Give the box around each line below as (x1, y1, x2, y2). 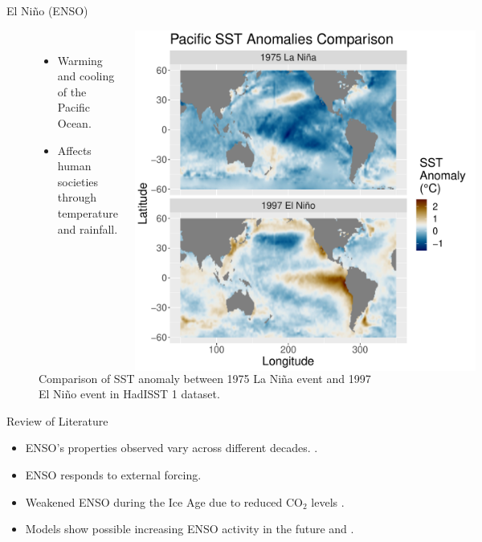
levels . (311, 493, 345, 510)
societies (57, 173, 99, 189)
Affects (57, 141, 92, 158)
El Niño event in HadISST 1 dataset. (39, 385, 220, 402)
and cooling (57, 67, 115, 84)
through (57, 189, 97, 206)
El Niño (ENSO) (6, 2, 88, 18)
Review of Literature (6, 412, 108, 429)
